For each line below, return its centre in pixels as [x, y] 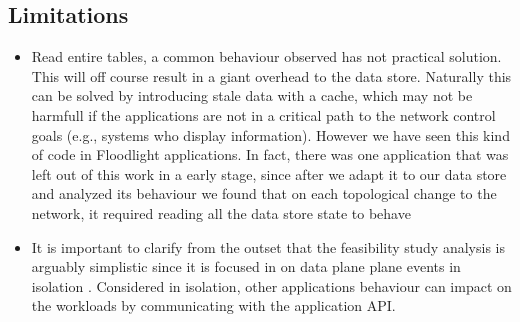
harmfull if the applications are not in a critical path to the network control [263, 114]
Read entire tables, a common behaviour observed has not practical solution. [266, 56]
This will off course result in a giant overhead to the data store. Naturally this [271, 75]
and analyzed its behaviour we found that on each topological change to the [264, 193]
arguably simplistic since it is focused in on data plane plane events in [246, 266]
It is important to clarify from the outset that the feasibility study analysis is [268, 246]
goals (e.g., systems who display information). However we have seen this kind [270, 134]
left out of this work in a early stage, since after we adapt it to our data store [269, 173]
